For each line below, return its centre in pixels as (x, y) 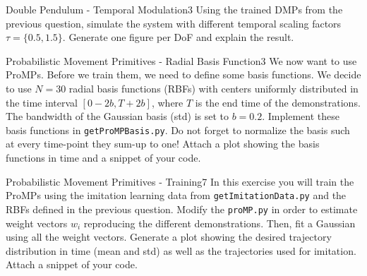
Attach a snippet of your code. (72, 264)
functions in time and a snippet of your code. (103, 157)
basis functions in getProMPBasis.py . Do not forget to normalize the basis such (178, 130)
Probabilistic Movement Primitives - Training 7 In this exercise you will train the (180, 181)
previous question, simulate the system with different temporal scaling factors (174, 23)
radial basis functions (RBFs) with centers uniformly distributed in (213, 88)
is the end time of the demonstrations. (278, 102)
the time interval (42, 102)
